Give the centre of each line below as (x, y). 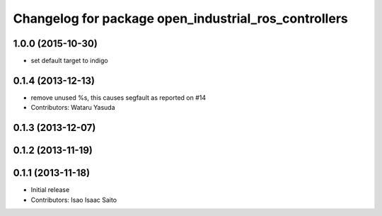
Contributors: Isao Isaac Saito (74, 200)
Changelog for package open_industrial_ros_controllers (180, 18)
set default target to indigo (70, 61)
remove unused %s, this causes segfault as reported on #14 (118, 97)
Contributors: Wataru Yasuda (73, 108)
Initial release (50, 190)
